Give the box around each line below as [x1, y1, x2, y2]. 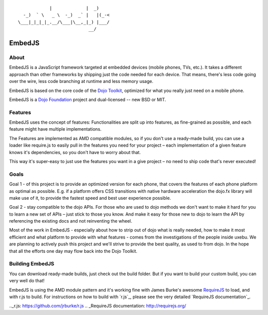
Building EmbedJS [9, 260, 55, 267]
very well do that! [9, 278, 45, 284]
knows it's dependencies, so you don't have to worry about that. [9, 149, 141, 155]
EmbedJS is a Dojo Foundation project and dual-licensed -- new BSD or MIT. [9, 96, 166, 102]
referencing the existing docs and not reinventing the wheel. [9, 218, 133, 224]
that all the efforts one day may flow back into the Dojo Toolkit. [9, 248, 137, 254]
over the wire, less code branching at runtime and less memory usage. [9, 79, 153, 84]
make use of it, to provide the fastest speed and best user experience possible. [9, 195, 171, 201]
